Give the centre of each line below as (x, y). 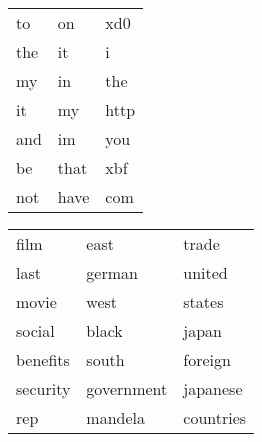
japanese (213, 388)
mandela (116, 417)
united (205, 272)
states (203, 301)
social (35, 330)
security (43, 388)
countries (215, 417)
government (127, 388)
